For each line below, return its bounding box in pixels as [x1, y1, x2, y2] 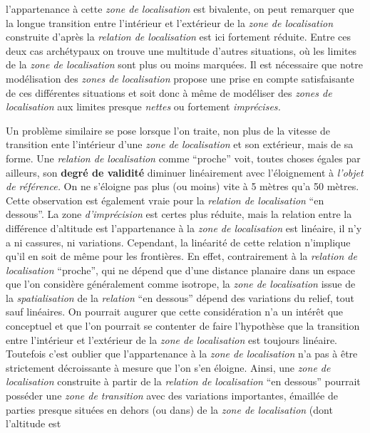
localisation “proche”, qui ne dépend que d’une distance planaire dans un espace [6, 262, 355, 277]
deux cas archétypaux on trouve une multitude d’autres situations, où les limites [6, 43, 357, 58]
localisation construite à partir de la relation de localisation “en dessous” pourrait [6, 374, 361, 389]
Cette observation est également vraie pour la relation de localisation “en [6, 192, 324, 207]
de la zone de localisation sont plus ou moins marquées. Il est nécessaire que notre [6, 57, 363, 72]
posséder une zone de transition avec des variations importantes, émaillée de [6, 388, 338, 403]
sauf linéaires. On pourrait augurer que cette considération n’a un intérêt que [6, 304, 344, 319]
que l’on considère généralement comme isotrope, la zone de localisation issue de [6, 276, 356, 291]
